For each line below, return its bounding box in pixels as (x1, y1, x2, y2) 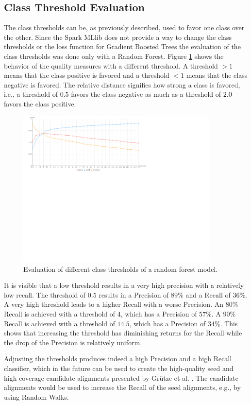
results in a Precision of (99, 289, 169, 299)
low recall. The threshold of (4, 289, 86, 299)
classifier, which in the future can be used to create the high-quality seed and (4, 363, 234, 373)
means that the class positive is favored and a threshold (4, 70, 169, 80)
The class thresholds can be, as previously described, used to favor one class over (4, 22, 245, 33)
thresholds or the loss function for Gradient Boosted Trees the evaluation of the (4, 41, 241, 52)
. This (220, 318, 238, 328)
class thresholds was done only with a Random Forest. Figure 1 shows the (4, 51, 224, 61)
